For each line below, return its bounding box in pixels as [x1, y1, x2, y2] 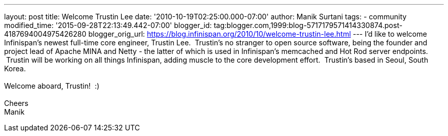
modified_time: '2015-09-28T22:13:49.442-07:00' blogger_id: [4, 21, 212, 30]
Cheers [4, 99, 29, 107]
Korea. [4, 64, 26, 73]
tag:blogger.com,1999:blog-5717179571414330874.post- [213, 21, 402, 30]
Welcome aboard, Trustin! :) [4, 81, 100, 90]
